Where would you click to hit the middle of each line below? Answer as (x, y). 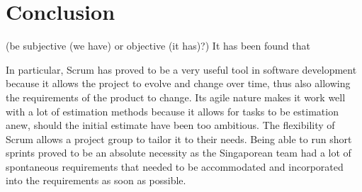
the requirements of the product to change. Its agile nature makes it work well (176, 97)
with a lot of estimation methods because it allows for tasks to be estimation (172, 111)
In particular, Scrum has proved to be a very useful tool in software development (181, 69)
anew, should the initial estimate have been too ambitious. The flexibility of (170, 125)
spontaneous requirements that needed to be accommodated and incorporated (175, 166)
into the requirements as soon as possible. (96, 180)
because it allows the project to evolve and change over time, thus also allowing (178, 83)
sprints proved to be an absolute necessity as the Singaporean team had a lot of (179, 153)
